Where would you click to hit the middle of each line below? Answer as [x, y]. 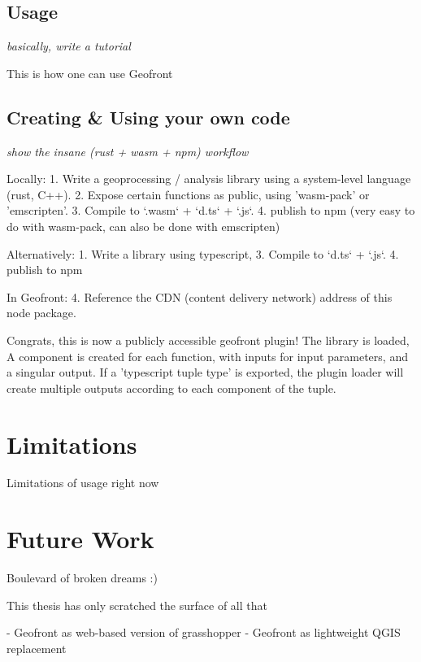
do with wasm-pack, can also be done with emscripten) [143, 226]
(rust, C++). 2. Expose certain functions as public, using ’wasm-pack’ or [188, 194]
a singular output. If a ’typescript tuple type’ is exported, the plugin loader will [205, 372]
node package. [41, 313]
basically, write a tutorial [69, 46]
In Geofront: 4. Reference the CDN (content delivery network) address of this [200, 296]
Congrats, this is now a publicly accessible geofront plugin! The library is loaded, [208, 340]
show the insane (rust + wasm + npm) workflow [128, 151]
